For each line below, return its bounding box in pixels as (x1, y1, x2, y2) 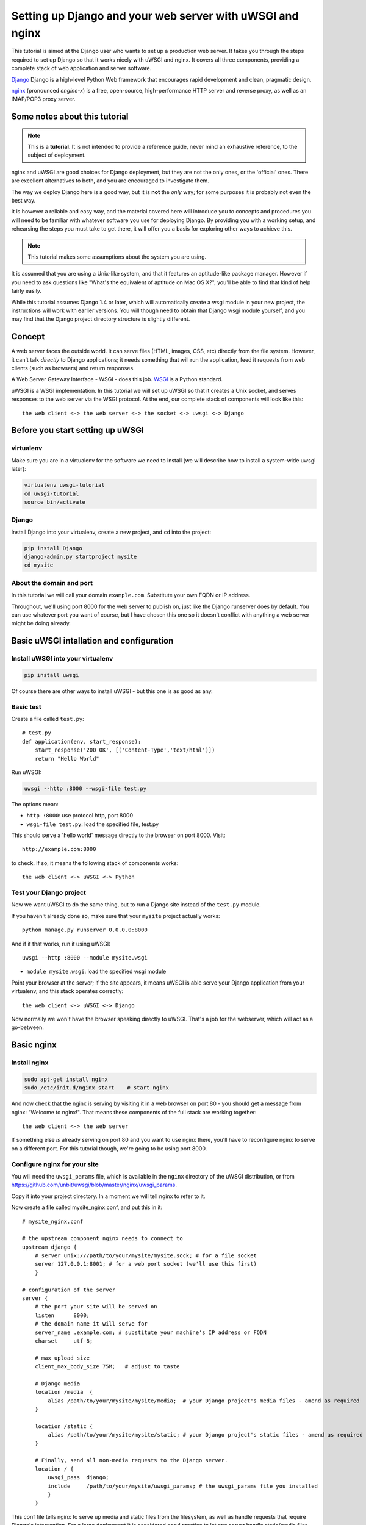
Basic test (11, 702, 42, 711)
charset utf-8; (34, 1337, 93, 1344)
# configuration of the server (22, 1286, 116, 1293)
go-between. (11, 1024, 44, 1031)
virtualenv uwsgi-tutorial (24, 482, 105, 489)
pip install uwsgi (24, 672, 79, 678)
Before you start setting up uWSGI (11, 425, 145, 436)
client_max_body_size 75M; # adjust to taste (34, 1363, 180, 1370)
